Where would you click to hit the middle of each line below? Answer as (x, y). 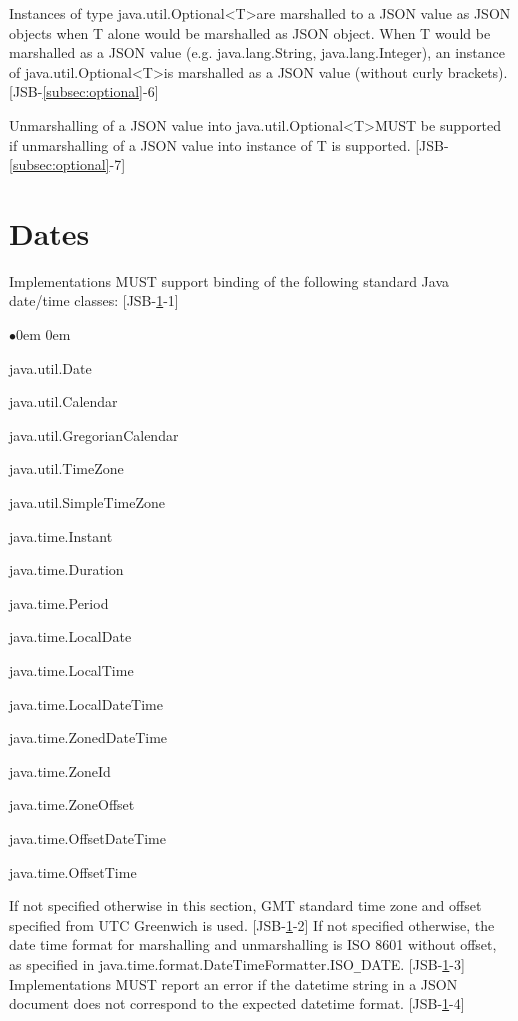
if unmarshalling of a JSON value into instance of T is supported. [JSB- (229, 144)
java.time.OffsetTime (73, 871)
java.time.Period (59, 602)
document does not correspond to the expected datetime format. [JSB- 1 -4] (237, 1003)
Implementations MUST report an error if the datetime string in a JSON (233, 983)
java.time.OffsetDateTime (87, 837)
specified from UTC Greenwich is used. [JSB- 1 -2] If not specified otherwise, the (252, 924)
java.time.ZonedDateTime (88, 737)
